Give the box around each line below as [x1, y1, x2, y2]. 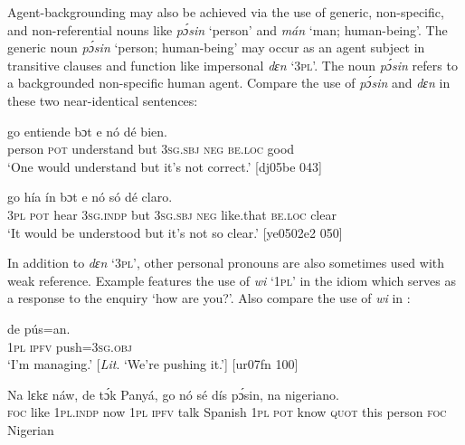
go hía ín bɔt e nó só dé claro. [7, 187, 173, 206]
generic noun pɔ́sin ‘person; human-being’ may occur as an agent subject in [7, 38, 425, 57]
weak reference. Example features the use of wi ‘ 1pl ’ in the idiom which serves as [7, 270, 456, 289]
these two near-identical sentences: [7, 90, 198, 109]
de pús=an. [7, 318, 71, 337]
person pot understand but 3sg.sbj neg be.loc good [7, 139, 295, 158]
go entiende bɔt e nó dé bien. [7, 121, 167, 140]
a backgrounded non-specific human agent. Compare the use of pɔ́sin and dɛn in [7, 73, 451, 92]
